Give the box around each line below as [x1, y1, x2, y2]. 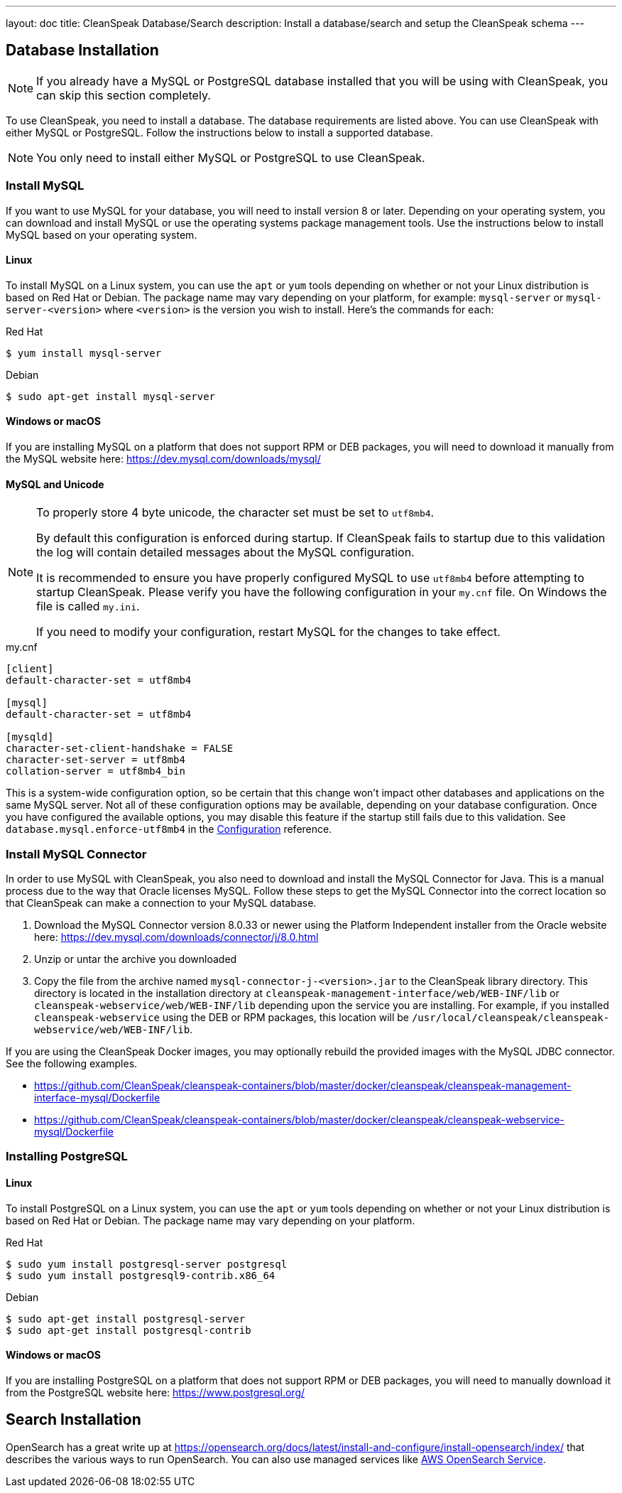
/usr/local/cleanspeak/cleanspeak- [411, 1012, 610, 1023]
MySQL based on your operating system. [6, 228, 197, 241]
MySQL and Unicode [6, 478, 104, 490]
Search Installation [6, 1411, 141, 1429]
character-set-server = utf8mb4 [6, 754, 185, 766]
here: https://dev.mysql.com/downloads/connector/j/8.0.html [34, 931, 319, 943]
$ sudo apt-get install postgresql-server [6, 1313, 246, 1325]
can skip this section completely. [36, 87, 211, 102]
